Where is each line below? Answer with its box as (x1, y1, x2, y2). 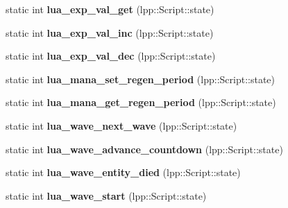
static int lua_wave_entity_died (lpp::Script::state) (6, 165, 241, 180)
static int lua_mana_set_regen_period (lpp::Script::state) (6, 71, 276, 86)
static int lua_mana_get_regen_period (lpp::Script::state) (6, 95, 276, 110)
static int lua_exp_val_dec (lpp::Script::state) (6, 49, 216, 63)
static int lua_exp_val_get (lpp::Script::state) (6, 2, 214, 16)
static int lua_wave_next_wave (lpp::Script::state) (6, 118, 237, 132)
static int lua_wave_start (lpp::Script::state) (6, 188, 207, 202)
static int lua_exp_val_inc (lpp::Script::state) (6, 25, 214, 40)
